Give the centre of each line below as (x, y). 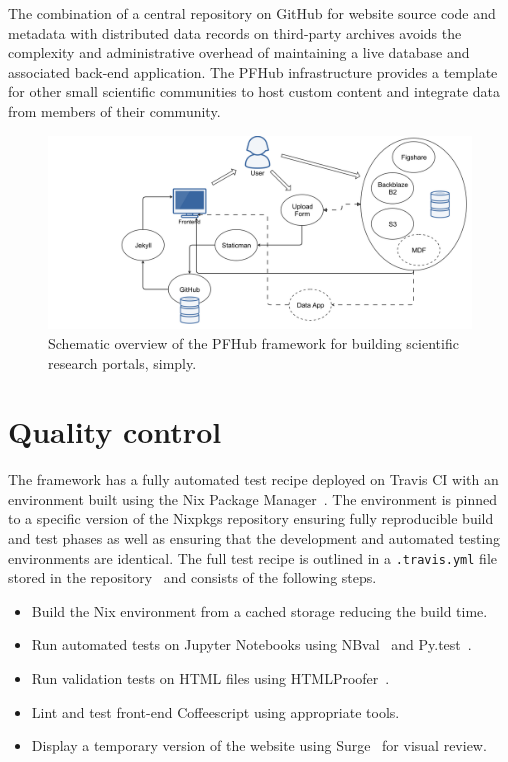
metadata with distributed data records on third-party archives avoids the (235, 32)
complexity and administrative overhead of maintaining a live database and (239, 52)
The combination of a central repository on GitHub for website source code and (252, 13)
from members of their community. (114, 110)
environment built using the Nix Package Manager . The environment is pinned (252, 498)
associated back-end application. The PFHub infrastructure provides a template (253, 71)
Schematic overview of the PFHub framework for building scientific (253, 342)
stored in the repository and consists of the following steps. (192, 577)
